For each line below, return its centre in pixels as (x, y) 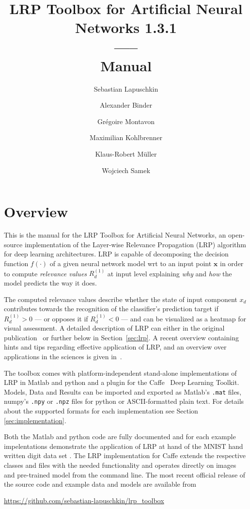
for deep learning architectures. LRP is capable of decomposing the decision (116, 254)
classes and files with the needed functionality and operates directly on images (120, 465)
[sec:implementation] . (35, 420)
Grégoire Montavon (126, 121)
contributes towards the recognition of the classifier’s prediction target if (111, 309)
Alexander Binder (126, 105)
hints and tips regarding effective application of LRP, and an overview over (115, 347)
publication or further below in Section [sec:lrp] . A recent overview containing (121, 337)
